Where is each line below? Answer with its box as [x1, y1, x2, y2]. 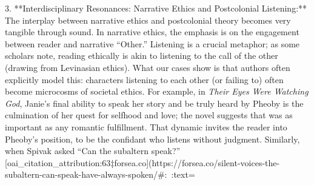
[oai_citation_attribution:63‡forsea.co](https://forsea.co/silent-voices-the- [5, 156, 280, 169]
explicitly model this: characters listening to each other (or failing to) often [5, 73, 284, 86]
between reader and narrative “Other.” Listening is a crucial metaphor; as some [5, 37, 300, 50]
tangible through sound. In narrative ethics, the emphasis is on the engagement [5, 25, 299, 38]
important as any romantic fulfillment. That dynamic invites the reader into [5, 120, 287, 133]
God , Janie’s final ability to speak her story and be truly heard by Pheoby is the [5, 96, 304, 109]
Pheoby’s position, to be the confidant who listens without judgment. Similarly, [5, 132, 300, 145]
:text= [171, 168, 195, 181]
